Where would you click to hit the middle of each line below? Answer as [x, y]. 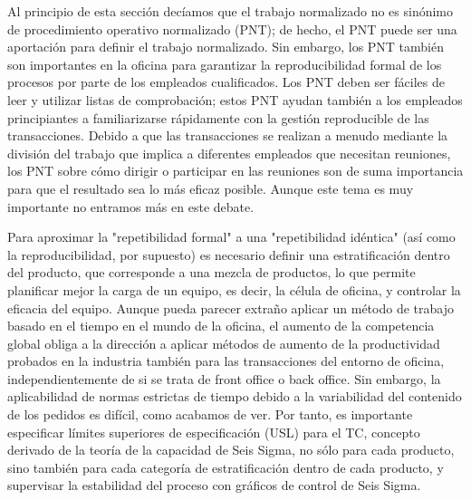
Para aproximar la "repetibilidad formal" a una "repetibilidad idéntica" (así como [231, 237]
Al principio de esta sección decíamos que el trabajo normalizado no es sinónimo [231, 11]
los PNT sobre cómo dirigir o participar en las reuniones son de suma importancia [235, 171]
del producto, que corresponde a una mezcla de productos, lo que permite [211, 272]
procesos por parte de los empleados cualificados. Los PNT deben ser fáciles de [226, 82]
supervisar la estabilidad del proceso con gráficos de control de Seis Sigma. [214, 485]
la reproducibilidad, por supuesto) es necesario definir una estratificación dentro [229, 254]
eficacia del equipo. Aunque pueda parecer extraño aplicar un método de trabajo [231, 308]
